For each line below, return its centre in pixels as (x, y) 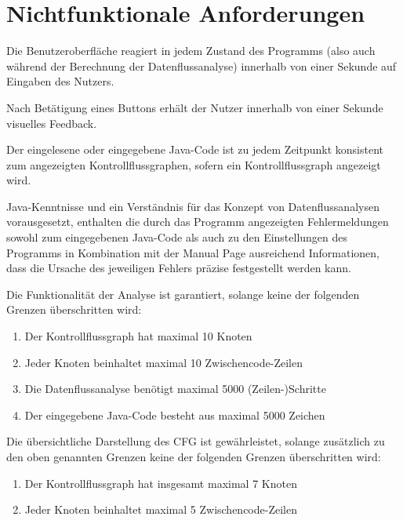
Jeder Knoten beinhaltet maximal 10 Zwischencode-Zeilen (163, 362)
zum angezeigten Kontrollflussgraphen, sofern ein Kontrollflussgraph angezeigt (194, 164)
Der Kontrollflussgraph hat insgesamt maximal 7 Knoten (161, 483)
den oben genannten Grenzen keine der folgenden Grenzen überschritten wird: (194, 456)
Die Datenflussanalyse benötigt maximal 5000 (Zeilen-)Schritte (175, 389)
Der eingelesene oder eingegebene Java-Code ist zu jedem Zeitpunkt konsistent (195, 149)
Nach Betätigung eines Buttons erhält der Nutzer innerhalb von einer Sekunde (195, 107)
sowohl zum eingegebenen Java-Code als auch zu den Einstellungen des (177, 237)
